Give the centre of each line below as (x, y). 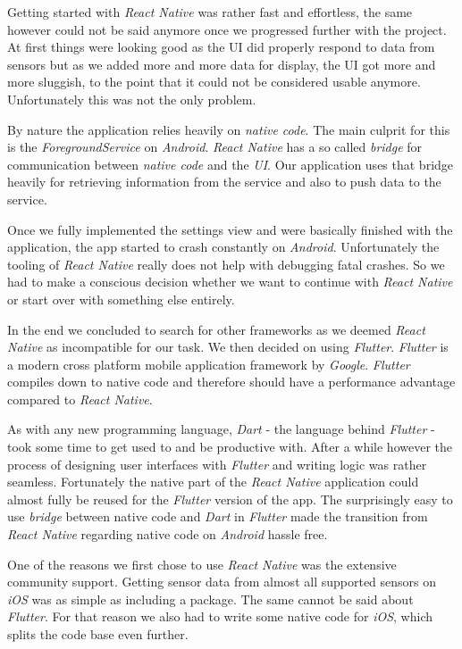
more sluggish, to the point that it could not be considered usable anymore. (214, 82)
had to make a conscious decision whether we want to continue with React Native (230, 282)
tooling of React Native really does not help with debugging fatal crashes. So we (226, 264)
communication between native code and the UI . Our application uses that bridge (231, 164)
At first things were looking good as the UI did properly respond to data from (221, 47)
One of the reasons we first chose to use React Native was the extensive (202, 564)
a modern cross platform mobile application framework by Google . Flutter (209, 364)
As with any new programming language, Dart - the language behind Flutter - (221, 429)
